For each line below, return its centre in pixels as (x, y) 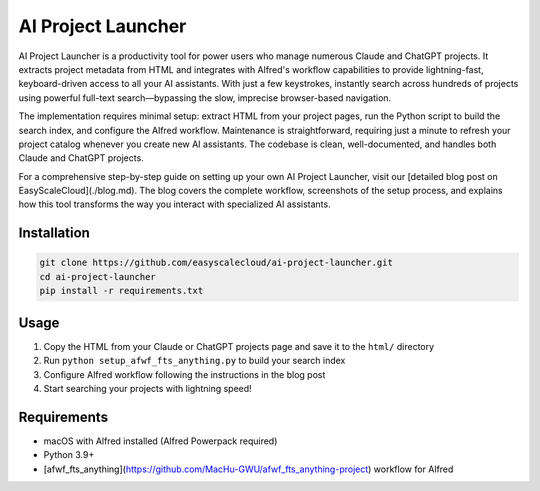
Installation (54, 233)
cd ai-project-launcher (98, 276)
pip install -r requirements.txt (121, 291)
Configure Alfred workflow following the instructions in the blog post (184, 374)
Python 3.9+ (69, 455)
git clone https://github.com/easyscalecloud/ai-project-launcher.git (216, 263)
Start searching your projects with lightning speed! (147, 388)
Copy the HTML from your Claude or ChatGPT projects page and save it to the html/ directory (239, 346)
